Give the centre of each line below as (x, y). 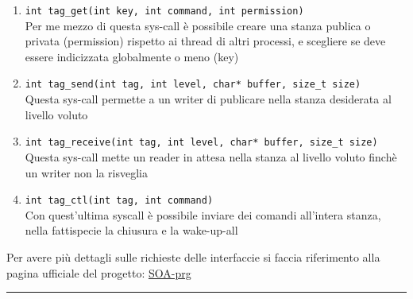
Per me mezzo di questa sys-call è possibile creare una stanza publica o (198, 25)
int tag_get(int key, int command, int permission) (164, 11)
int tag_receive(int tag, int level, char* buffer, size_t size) (201, 143)
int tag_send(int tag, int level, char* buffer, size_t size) (193, 85)
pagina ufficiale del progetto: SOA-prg (99, 272)
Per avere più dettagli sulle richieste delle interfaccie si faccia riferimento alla (193, 256)
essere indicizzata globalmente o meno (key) (132, 56)
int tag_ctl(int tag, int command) (119, 201)
